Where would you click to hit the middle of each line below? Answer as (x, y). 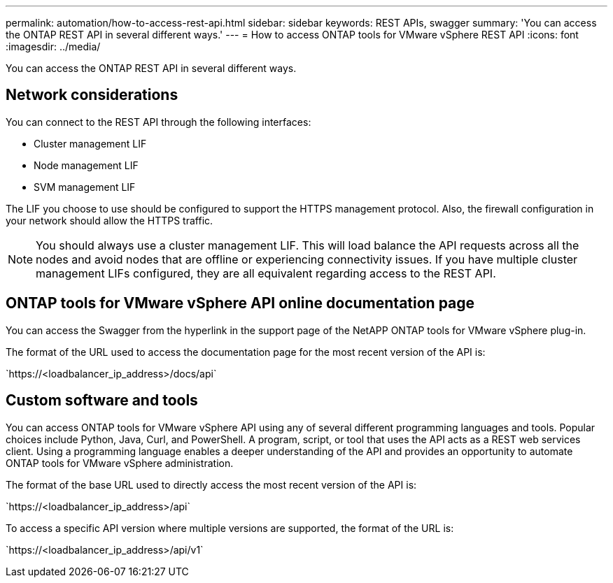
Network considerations (92, 95)
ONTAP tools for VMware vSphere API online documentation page (240, 303)
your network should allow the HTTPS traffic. (110, 220)
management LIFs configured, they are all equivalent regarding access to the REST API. (266, 273)
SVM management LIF (85, 187)
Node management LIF (86, 165)
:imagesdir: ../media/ (53, 46)
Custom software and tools (102, 401)
